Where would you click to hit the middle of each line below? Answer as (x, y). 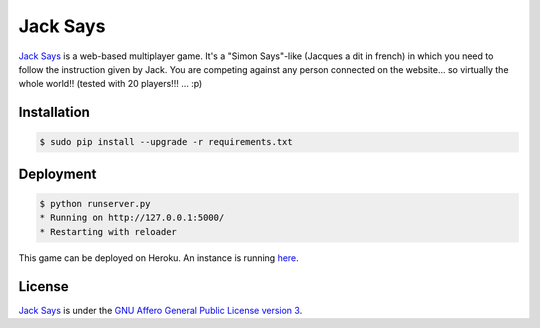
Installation (54, 112)
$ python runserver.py (95, 203)
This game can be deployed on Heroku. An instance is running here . (158, 257)
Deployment (57, 173)
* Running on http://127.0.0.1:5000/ (132, 218)
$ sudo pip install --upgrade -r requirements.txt (166, 142)
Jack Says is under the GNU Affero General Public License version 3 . (160, 310)
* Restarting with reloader (108, 231)
